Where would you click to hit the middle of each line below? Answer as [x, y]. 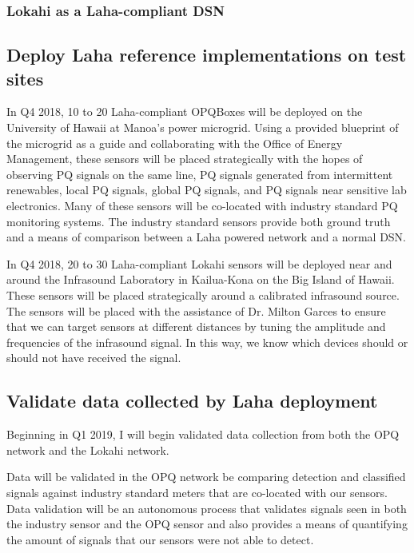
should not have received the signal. [94, 358]
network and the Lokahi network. [88, 450]
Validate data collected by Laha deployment [192, 401]
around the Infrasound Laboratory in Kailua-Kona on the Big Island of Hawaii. [201, 279]
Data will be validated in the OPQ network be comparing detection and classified [206, 477]
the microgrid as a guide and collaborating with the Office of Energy [175, 143]
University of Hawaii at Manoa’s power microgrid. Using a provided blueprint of [203, 127]
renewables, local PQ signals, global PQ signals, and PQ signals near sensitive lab [207, 190]
